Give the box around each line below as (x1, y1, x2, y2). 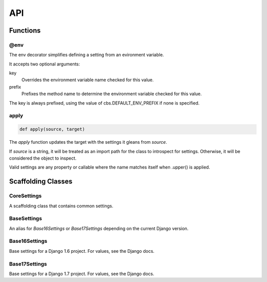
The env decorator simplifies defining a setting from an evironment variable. (9, 52, 164, 58)
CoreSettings (9, 192, 42, 199)
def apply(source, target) (19, 126, 85, 132)
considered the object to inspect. (9, 155, 77, 161)
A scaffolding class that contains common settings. (9, 203, 114, 209)
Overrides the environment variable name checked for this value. (21, 77, 154, 83)
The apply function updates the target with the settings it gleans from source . (9, 139, 168, 145)
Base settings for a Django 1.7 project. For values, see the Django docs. (9, 271, 154, 277)
